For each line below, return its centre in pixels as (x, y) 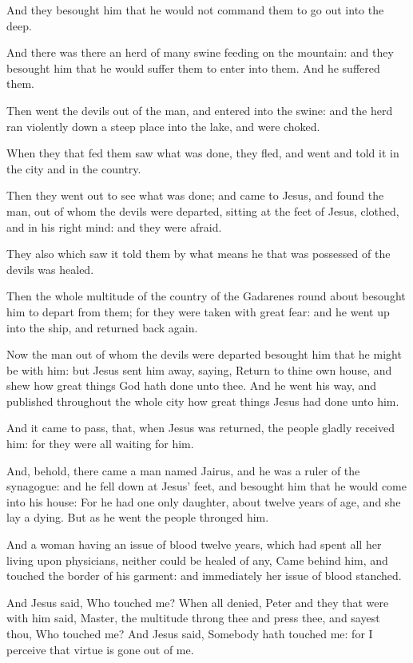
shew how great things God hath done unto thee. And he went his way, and (192, 385)
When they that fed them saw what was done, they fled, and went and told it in (203, 153)
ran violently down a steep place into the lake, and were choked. (163, 126)
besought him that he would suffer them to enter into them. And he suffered (193, 67)
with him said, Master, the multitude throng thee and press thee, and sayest (193, 618)
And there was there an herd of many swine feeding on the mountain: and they (200, 52)
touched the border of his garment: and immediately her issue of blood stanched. (204, 576)
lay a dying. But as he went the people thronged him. (138, 517)
